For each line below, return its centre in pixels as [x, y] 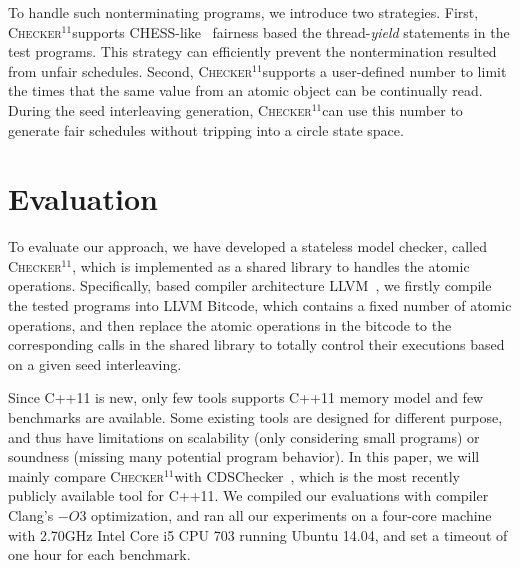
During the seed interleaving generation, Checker [160, 109]
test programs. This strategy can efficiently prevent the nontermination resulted [252, 51]
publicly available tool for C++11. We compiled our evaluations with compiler [248, 495]
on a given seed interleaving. [95, 363]
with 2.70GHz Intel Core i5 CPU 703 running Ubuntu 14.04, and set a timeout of [258, 534]
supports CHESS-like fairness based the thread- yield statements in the [291, 31]
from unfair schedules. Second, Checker [130, 70]
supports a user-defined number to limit [384, 70]
